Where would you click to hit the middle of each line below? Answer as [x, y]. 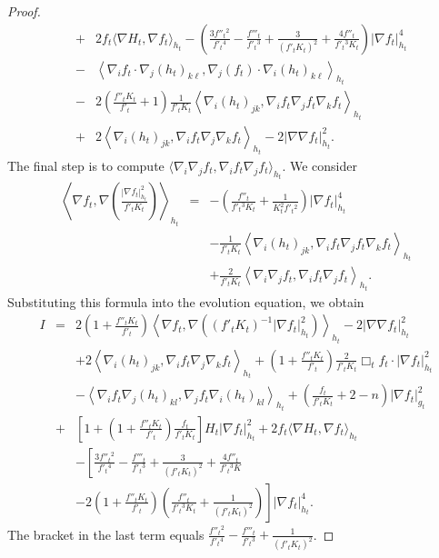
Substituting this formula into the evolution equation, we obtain [186, 301]
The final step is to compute [86, 166]
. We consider [319, 166]
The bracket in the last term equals [106, 534]
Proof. [24, 11]
